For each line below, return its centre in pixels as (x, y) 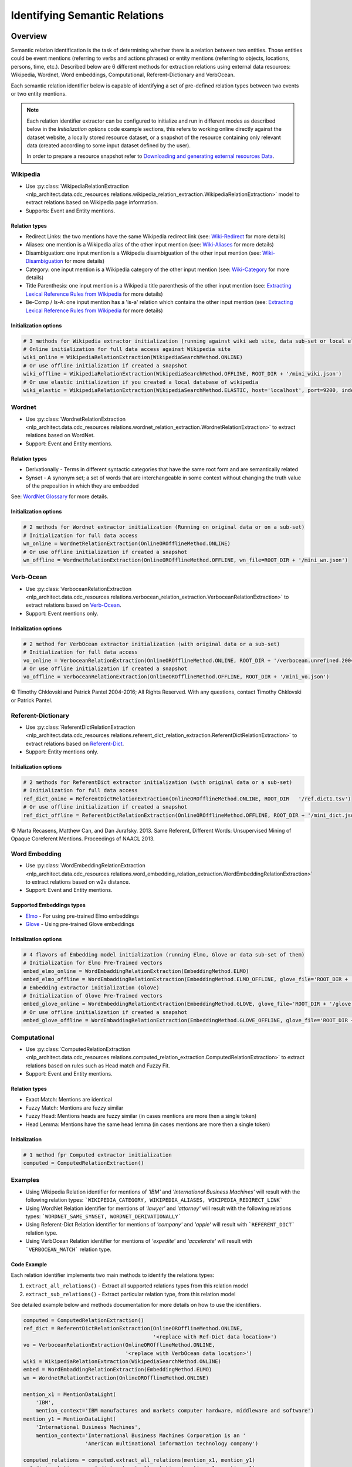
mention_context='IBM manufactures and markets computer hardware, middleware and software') (175, 1411)
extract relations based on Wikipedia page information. (92, 202)
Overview (29, 36)
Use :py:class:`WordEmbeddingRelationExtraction (86, 866)
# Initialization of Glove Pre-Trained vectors (93, 996)
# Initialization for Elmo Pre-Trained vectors (93, 963)
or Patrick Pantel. (32, 700)
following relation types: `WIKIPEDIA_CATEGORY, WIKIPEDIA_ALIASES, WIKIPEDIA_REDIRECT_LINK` (154, 1200)
